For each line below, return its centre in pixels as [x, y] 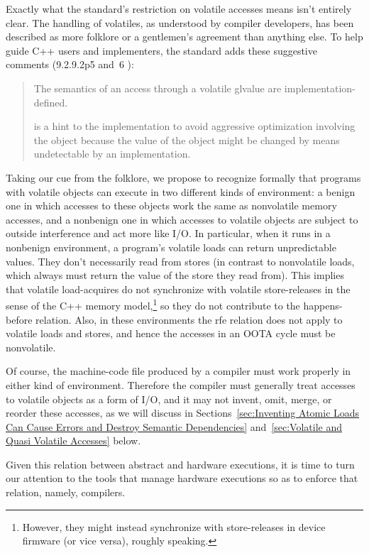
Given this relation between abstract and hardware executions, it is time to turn [180, 464]
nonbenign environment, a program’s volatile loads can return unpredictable [171, 247]
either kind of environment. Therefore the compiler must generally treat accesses [181, 384]
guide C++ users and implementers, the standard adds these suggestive [161, 50]
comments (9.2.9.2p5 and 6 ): [70, 64]
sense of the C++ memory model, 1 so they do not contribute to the [153, 304]
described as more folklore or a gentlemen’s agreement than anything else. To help [184, 37]
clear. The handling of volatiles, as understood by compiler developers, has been [180, 22]
